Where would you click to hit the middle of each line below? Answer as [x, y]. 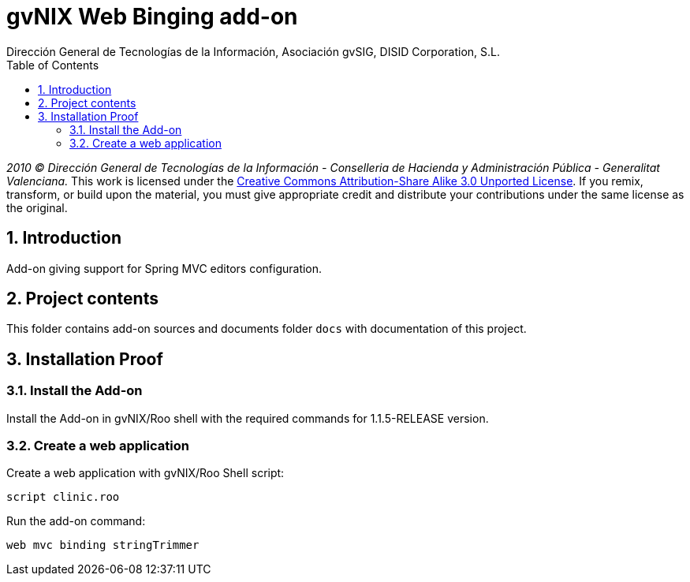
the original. [37, 207]
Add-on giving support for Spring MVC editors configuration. [164, 268]
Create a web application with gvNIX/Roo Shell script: [145, 473]
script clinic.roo [63, 497]
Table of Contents [53, 65]
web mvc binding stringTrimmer [103, 545]
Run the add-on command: [76, 521]
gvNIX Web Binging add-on [152, 17]
